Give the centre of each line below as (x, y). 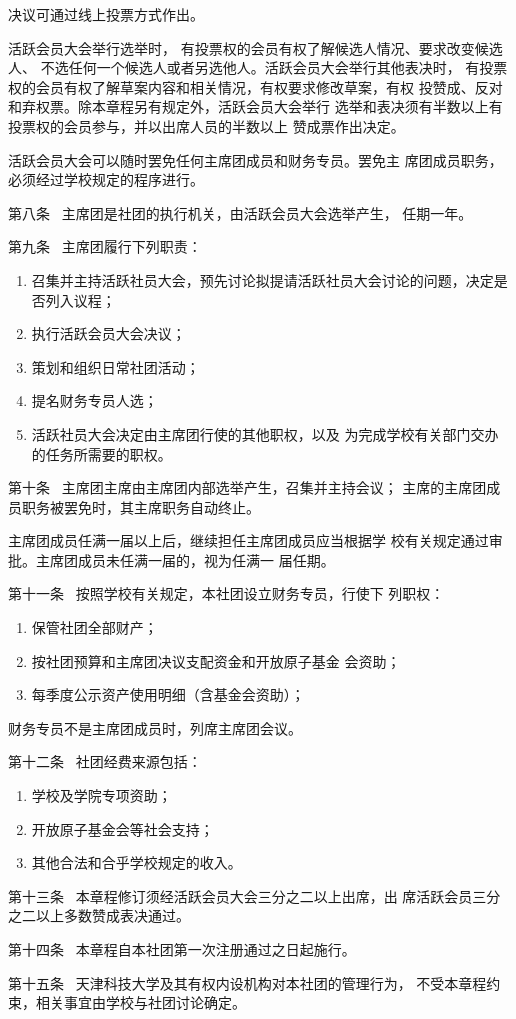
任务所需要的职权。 (108, 453)
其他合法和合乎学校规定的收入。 (136, 862)
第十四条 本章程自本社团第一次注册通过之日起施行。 (182, 949)
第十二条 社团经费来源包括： (105, 761)
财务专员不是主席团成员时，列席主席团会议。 (155, 727)
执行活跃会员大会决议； (108, 333)
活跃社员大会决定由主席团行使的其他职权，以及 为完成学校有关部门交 (258, 433)
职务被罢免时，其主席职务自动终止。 (140, 506)
